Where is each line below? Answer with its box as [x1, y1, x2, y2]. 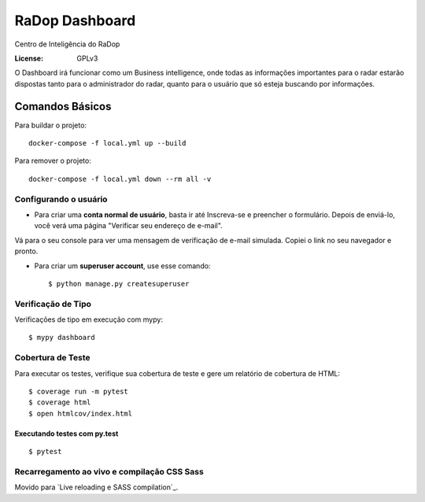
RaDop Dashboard [14, 12, 136, 29]
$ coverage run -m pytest [28, 386, 129, 396]
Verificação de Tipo [14, 298, 92, 309]
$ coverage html [28, 398, 91, 407]
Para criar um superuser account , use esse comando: [34, 260, 211, 271]
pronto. [14, 246, 39, 256]
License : [14, 54, 43, 63]
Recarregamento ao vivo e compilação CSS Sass [14, 466, 204, 477]
